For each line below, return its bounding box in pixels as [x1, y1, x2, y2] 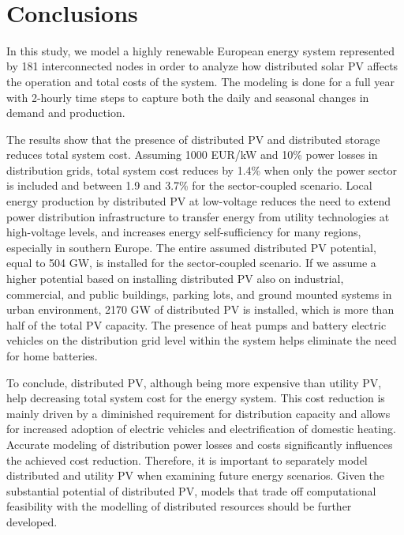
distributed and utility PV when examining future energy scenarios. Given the [6, 467, 385, 484]
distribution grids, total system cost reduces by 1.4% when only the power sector [6, 161, 397, 178]
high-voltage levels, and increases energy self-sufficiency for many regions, [6, 224, 361, 240]
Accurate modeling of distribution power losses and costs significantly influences [6, 435, 393, 452]
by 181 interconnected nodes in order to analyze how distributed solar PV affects [6, 58, 398, 74]
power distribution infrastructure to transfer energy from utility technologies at [6, 208, 390, 224]
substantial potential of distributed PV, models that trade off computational [6, 482, 376, 499]
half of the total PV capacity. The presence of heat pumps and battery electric [6, 316, 387, 333]
